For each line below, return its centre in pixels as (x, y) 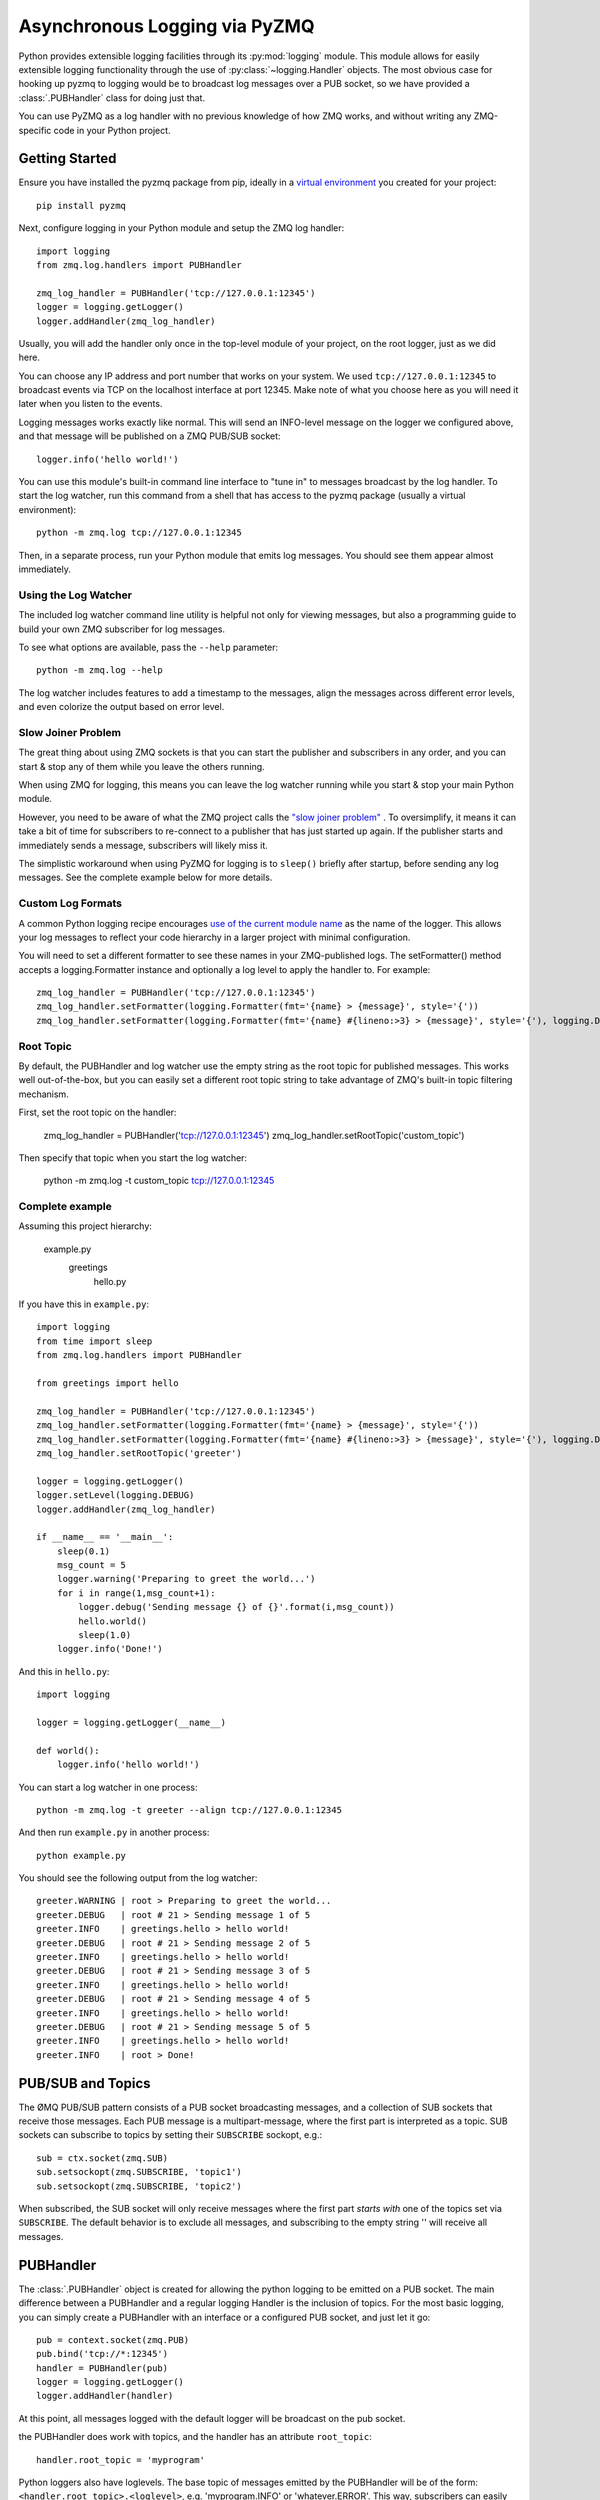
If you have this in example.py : (84, 1304)
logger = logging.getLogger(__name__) (131, 1722)
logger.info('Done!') (110, 1649)
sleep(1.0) (105, 1635)
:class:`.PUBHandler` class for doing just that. (111, 97)
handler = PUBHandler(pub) (102, 2368)
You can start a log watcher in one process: (108, 1787)
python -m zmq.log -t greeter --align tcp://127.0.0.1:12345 (189, 1809)
